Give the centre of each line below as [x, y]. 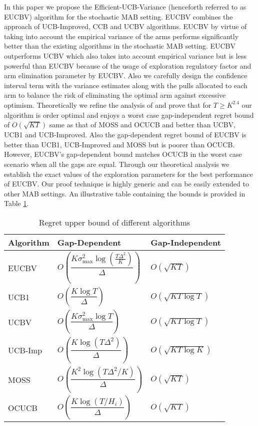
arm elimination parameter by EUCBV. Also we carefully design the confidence [126, 75]
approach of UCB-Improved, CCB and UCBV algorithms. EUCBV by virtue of [125, 26]
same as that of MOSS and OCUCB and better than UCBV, [142, 125]
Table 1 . [16, 203]
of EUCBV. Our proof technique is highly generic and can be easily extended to [126, 184]
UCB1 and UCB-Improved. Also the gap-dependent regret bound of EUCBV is [125, 135]
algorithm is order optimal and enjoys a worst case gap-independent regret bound [129, 115]
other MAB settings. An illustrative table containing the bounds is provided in [125, 193]
